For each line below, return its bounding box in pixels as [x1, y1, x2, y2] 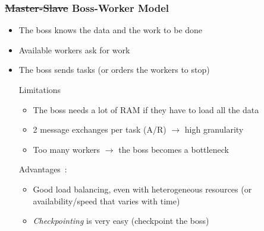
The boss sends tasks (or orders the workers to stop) [18, 63, 210, 76]
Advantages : [18, 163, 67, 175]
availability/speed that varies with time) [33, 194, 180, 207]
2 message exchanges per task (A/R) [33, 123, 166, 136]
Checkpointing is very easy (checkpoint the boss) [33, 214, 209, 227]
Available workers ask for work [18, 43, 130, 56]
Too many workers [33, 143, 100, 155]
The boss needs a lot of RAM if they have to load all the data [33, 103, 259, 115]
